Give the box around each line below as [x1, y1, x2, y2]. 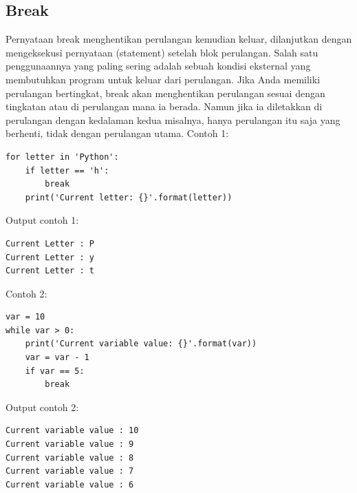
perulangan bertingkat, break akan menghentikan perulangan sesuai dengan [6, 85, 325, 100]
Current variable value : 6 [6, 479, 134, 490]
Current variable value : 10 [6, 426, 139, 436]
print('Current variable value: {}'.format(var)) [25, 339, 257, 349]
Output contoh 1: [6, 213, 79, 227]
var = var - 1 [25, 353, 89, 363]
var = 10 [6, 312, 45, 322]
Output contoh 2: [6, 399, 79, 414]
